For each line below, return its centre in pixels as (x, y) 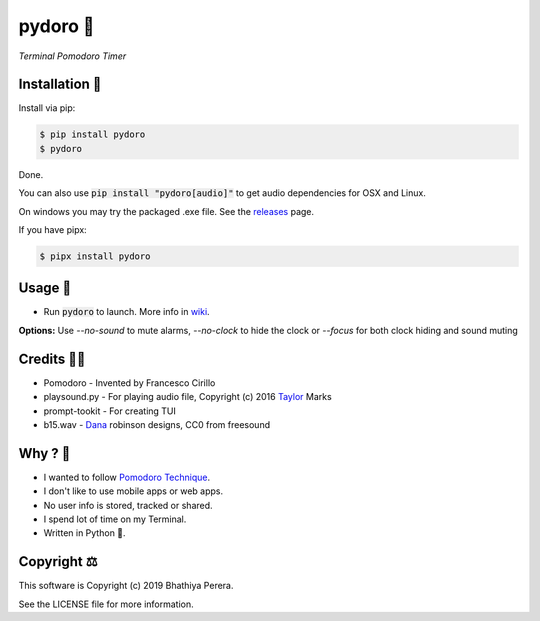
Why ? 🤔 (44, 453)
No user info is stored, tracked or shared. (128, 505)
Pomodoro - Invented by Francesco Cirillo (129, 382)
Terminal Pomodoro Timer (72, 56)
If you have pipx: (52, 229)
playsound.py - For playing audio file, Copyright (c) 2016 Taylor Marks (187, 397)
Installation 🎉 (60, 84)
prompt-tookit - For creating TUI (110, 411)
